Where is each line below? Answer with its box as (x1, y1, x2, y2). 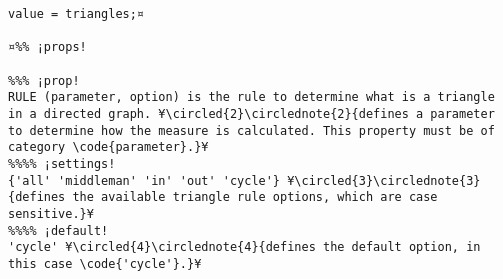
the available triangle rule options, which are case (72, 190, 438, 205)
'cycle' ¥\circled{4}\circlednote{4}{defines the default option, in (8, 240, 481, 255)
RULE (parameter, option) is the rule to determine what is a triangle (8, 90, 495, 105)
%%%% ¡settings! (8, 156, 116, 171)
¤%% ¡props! (8, 40, 87, 55)
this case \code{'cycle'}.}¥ (8, 256, 202, 271)
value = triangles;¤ (8, 7, 145, 21)
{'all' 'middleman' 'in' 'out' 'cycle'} (8, 173, 281, 188)
